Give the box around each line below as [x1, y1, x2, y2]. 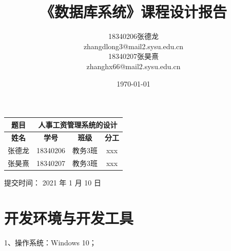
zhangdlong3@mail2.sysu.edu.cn [83, 40, 184, 51]
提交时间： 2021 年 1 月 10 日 [4, 177, 101, 188]
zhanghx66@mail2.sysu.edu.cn [86, 60, 181, 71]
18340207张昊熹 [108, 51, 159, 61]
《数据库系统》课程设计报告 [40, 1, 227, 22]
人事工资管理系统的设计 [38, 119, 118, 130]
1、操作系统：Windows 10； [4, 237, 97, 247]
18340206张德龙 [108, 31, 159, 41]
